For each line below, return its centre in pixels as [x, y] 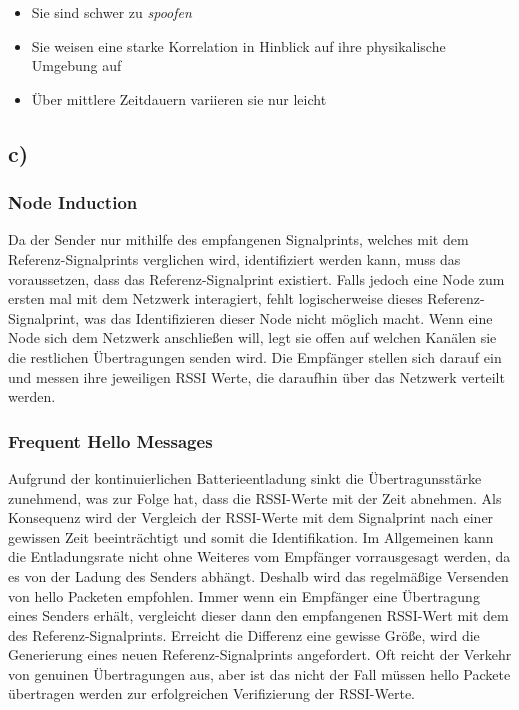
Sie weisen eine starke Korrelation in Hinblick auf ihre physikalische [238, 45]
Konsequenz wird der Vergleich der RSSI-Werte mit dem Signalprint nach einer [251, 517]
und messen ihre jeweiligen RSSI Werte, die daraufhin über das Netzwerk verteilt [256, 376]
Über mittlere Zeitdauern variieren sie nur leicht [179, 98]
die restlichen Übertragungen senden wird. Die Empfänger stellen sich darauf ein [255, 356]
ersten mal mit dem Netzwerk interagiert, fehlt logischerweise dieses [215, 298]
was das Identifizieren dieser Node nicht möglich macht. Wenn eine [288, 317]
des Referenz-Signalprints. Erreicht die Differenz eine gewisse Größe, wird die [244, 634]
